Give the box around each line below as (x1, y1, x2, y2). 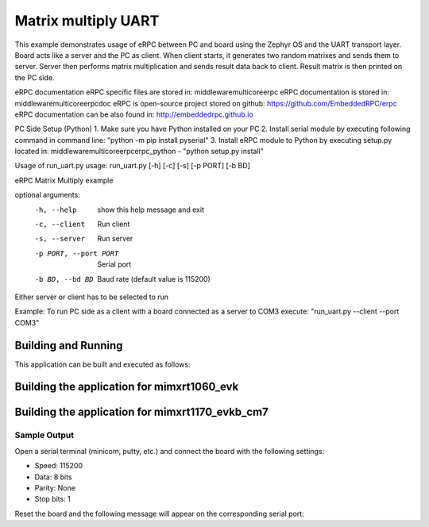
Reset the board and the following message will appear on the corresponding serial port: (14, 509, 305, 518)
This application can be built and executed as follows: (14, 360, 191, 369)
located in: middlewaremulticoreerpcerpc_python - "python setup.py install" (14, 147, 264, 156)
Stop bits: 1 (34, 494, 71, 504)
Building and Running (14, 338, 123, 352)
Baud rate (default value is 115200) (97, 274, 211, 283)
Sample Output (14, 429, 75, 440)
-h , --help (34, 205, 77, 214)
